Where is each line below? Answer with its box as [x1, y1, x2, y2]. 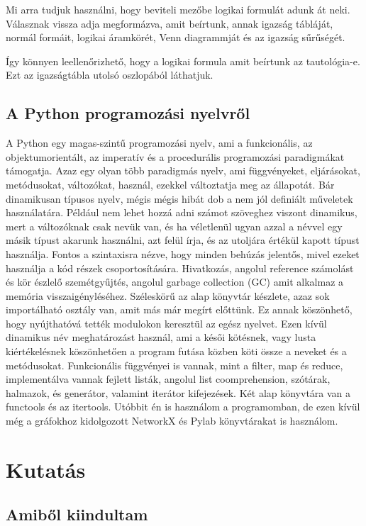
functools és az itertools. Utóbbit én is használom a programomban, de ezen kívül [6, 399, 360, 414]
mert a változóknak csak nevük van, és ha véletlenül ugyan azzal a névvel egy [6, 218, 343, 233]
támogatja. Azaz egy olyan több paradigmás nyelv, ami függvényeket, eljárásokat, [6, 163, 360, 178]
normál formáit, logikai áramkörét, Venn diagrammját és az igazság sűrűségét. [6, 30, 345, 45]
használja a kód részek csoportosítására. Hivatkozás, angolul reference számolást [6, 260, 354, 275]
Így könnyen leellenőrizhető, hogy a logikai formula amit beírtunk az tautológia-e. [6, 53, 360, 68]
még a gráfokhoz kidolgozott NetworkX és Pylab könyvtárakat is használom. [6, 413, 338, 428]
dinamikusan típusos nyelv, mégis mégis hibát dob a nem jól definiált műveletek [6, 191, 353, 206]
